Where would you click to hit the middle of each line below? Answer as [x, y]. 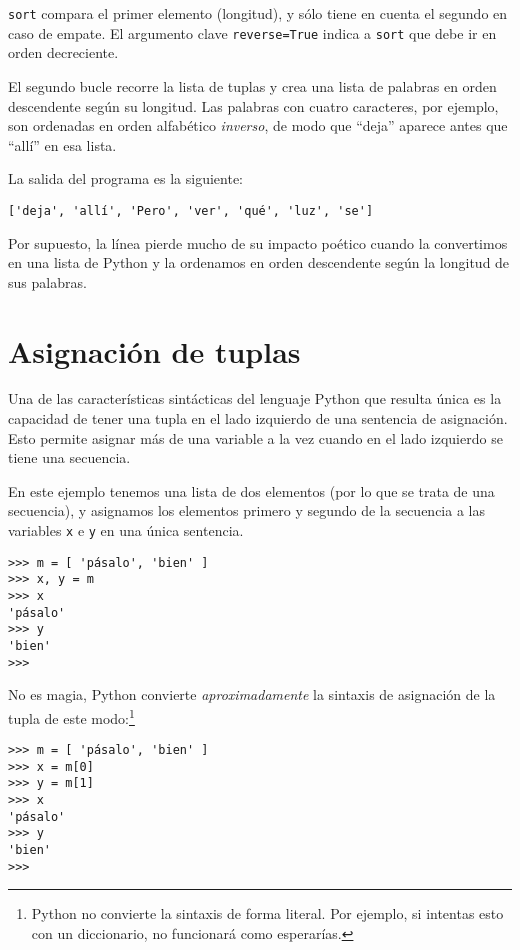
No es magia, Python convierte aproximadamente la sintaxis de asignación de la [252, 694]
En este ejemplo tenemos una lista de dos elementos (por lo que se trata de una [251, 490]
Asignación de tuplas [154, 350]
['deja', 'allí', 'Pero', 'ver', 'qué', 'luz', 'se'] [191, 210]
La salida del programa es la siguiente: [125, 178]
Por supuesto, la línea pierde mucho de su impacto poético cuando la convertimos [258, 242]
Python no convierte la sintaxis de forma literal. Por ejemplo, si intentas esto [267, 913]
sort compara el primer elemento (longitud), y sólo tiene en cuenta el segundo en [258, 13]
